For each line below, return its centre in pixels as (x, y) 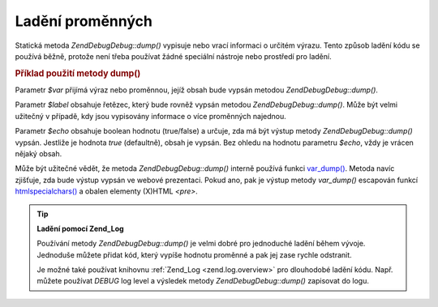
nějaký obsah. (39, 153)
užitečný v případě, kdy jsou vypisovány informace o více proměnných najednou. (151, 116)
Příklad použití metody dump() (78, 73)
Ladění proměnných (84, 21)
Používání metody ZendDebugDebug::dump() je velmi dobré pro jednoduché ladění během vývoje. (201, 244)
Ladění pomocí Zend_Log (81, 228)
